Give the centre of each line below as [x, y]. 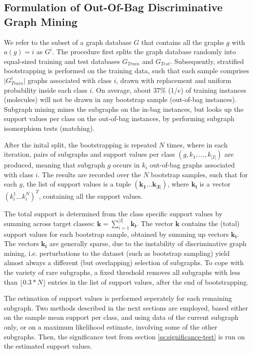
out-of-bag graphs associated [192, 165]
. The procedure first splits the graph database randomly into [144, 52]
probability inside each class [46, 90]
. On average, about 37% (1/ [135, 90]
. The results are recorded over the [89, 174]
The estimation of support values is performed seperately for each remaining [118, 298]
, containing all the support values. [91, 196]
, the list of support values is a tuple [77, 184]
